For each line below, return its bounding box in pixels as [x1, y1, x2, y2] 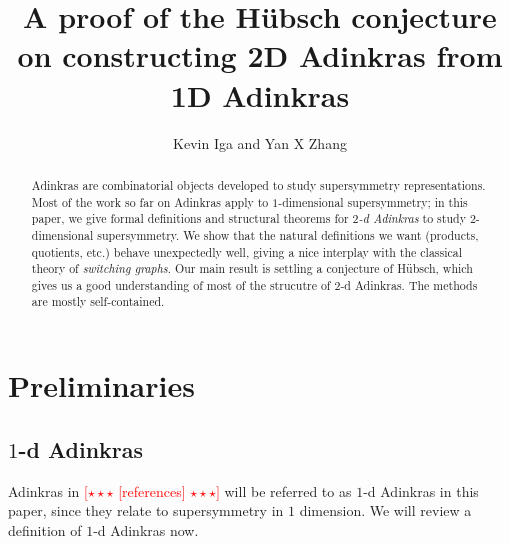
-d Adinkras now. [93, 519, 199, 540]
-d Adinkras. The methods [340, 276, 478, 293]
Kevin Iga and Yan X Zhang [173, 132, 347, 153]
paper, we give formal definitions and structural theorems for [31, 210, 349, 227]
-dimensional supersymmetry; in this [278, 193, 468, 210]
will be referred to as [224, 480, 352, 501]
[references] [118, 480, 186, 501]
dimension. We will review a [299, 500, 472, 521]
